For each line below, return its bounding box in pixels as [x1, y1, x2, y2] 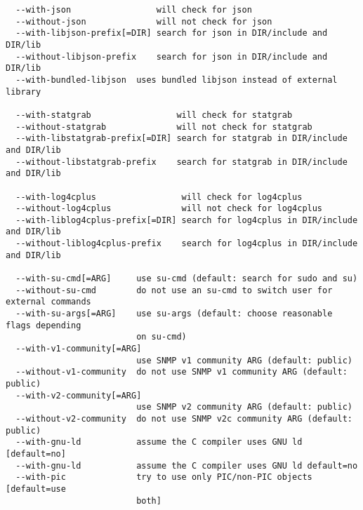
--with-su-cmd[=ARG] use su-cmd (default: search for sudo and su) [15, 274, 358, 284]
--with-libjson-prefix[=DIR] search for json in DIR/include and [15, 28, 328, 39]
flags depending [6, 320, 81, 330]
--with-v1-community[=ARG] [15, 344, 142, 354]
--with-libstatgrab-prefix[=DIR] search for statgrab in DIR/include [15, 133, 348, 144]
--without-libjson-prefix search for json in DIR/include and [15, 51, 328, 62]
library [6, 86, 41, 97]
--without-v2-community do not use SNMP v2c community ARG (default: [15, 413, 352, 424]
